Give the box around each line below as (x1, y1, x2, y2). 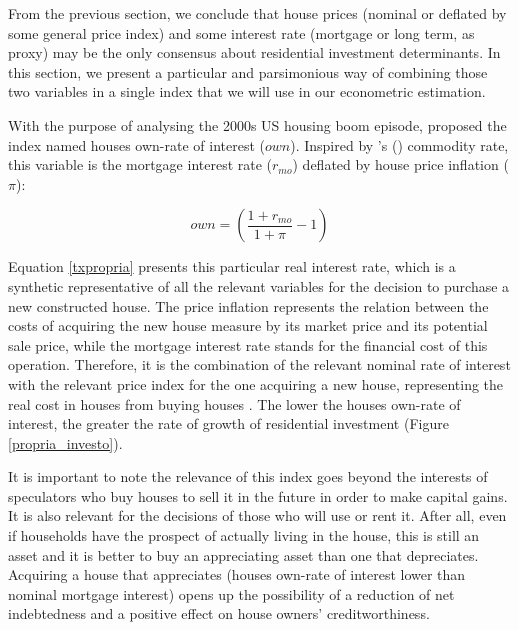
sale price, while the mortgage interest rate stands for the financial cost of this (8, 334, 488, 355)
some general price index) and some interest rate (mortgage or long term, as (8, 22, 475, 43)
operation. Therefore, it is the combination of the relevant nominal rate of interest (8, 354, 511, 375)
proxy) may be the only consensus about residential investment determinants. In (8, 42, 501, 63)
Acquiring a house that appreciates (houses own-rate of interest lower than (8, 564, 466, 585)
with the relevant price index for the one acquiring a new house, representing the (8, 373, 504, 394)
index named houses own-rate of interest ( (8, 134, 265, 155)
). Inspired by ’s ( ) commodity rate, (290, 134, 509, 155)
